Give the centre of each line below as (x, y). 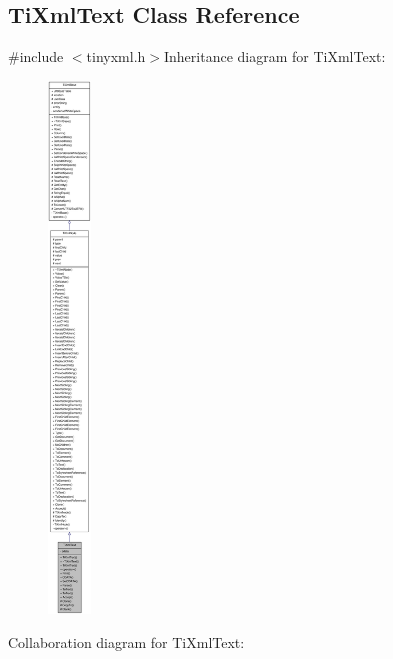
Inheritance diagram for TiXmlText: (274, 56)
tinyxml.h (116, 56)
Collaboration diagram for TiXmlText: (126, 641)
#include (36, 56)
